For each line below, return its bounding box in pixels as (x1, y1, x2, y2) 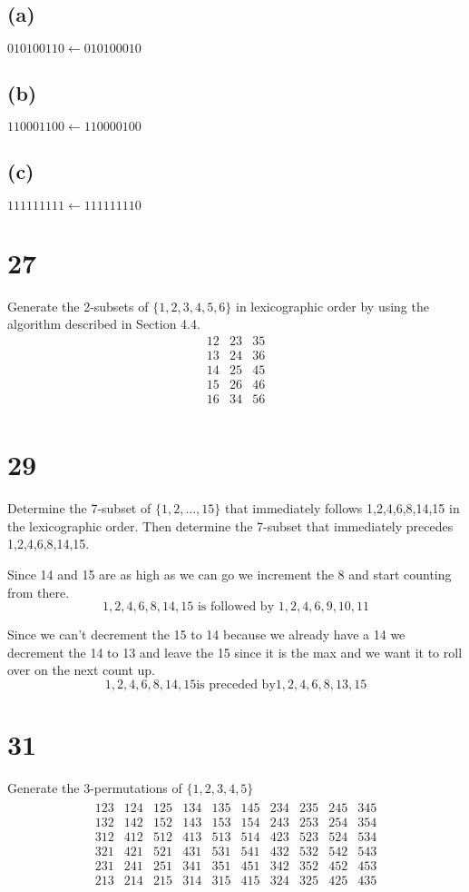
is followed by (197, 600, 275, 614)
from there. (7, 582, 70, 601)
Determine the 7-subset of (7, 499, 151, 518)
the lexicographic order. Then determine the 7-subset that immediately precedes (7, 516, 454, 535)
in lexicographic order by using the (236, 296, 429, 315)
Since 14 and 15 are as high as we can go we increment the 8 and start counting (7, 565, 452, 584)
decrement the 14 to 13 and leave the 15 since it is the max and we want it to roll (7, 642, 463, 661)
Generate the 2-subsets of (7, 296, 149, 315)
